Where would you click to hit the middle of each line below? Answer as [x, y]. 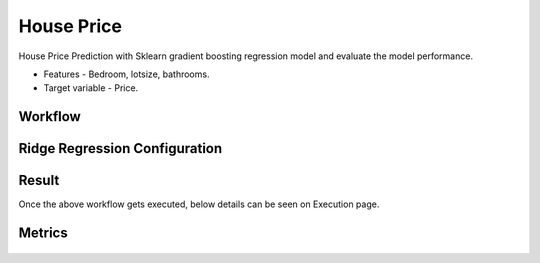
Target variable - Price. [91, 88]
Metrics [43, 233]
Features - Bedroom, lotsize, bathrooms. [126, 74]
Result [39, 180]
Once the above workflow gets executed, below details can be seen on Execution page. [199, 204]
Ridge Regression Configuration [120, 148]
